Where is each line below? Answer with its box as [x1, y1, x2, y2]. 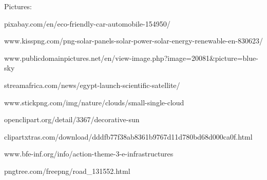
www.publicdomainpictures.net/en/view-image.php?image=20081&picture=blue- [4, 52, 258, 63]
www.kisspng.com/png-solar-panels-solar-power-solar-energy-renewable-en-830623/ [4, 35, 263, 46]
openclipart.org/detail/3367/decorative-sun [4, 114, 140, 125]
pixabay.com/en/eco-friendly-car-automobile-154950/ [4, 18, 170, 29]
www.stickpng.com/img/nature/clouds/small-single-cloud [4, 97, 184, 107]
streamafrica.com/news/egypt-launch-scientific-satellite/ [4, 79, 180, 90]
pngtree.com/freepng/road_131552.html [4, 165, 130, 176]
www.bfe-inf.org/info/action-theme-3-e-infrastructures [4, 148, 174, 159]
